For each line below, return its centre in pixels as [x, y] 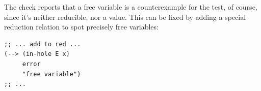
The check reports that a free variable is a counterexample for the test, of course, [131, 7]
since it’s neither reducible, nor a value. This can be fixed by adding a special [125, 17]
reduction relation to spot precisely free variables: [81, 27]
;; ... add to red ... [43, 44]
